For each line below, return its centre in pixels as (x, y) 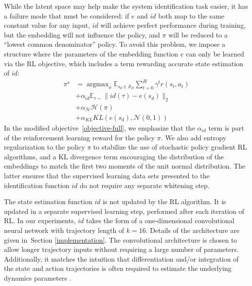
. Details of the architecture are (192, 230)
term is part (226, 127)
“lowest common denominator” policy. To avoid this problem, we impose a (115, 44)
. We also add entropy (194, 137)
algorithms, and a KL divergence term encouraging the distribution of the (114, 156)
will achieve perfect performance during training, (173, 25)
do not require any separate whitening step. (145, 185)
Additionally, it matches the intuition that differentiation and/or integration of (121, 258)
